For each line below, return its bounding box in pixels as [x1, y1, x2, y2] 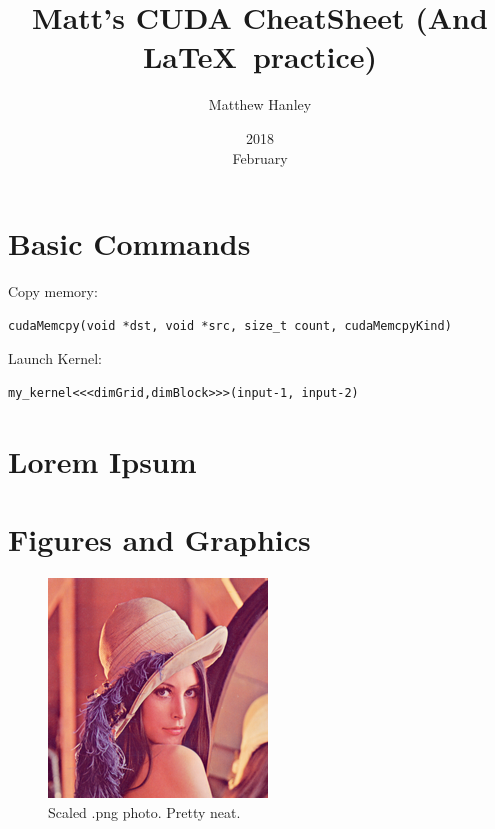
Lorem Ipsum [8, 440, 197, 481]
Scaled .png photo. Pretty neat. [48, 801, 241, 822]
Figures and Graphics [8, 518, 311, 559]
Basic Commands [8, 223, 251, 264]
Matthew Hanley [208, 94, 312, 115]
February [232, 147, 288, 168]
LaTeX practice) [142, 36, 378, 77]
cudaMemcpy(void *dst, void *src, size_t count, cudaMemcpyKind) [8, 318, 452, 333]
